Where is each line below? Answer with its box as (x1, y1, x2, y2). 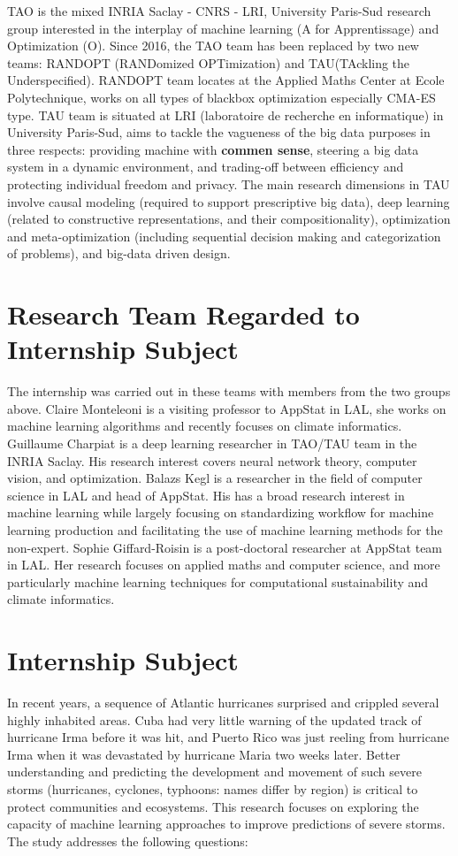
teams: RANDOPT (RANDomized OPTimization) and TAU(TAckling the (7, 53, 410, 72)
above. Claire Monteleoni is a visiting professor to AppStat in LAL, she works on (7, 399, 447, 417)
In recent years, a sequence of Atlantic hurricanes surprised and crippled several (7, 693, 439, 712)
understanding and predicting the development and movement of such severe (7, 762, 422, 781)
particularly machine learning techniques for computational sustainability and (7, 572, 429, 591)
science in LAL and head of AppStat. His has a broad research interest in (7, 485, 405, 504)
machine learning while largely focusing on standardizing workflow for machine (7, 503, 434, 522)
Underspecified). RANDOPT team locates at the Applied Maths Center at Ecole (7, 71, 445, 89)
